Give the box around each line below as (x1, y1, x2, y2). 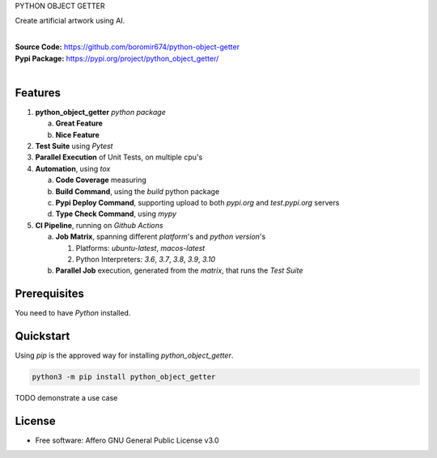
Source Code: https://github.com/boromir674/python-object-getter (15, 42, 240, 52)
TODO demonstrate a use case (15, 393, 118, 403)
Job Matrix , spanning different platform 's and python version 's (55, 231, 266, 242)
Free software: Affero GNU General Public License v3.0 (35, 435, 219, 445)
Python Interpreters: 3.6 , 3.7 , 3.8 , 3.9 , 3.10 (75, 254, 216, 264)
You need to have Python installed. (15, 308, 131, 318)
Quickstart (15, 329, 70, 343)
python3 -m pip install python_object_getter (32, 372, 216, 382)
